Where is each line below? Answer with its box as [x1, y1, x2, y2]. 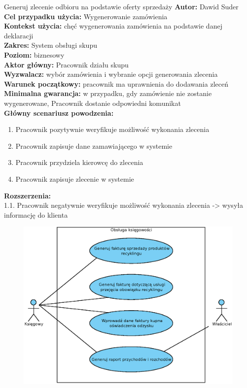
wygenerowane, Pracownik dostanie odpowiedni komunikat [4, 97, 181, 108]
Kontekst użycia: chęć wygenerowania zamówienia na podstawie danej [4, 21, 222, 31]
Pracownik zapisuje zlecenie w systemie [15, 173, 134, 184]
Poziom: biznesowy [4, 49, 65, 60]
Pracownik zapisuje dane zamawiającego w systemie [15, 140, 173, 151]
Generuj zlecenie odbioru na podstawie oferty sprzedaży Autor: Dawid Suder [4, 1, 239, 11]
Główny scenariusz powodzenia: [4, 107, 114, 118]
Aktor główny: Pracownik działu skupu [4, 59, 129, 69]
